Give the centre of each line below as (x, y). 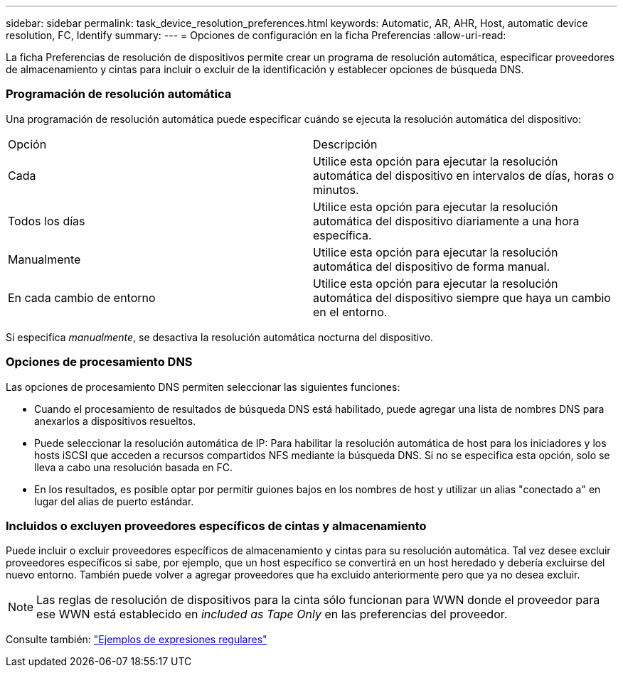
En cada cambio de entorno (82, 297)
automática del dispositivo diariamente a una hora (446, 221)
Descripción (345, 144)
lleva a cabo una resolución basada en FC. (134, 467)
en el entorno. (350, 312)
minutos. (336, 189)
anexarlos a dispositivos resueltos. (115, 421)
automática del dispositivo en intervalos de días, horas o (464, 175)
